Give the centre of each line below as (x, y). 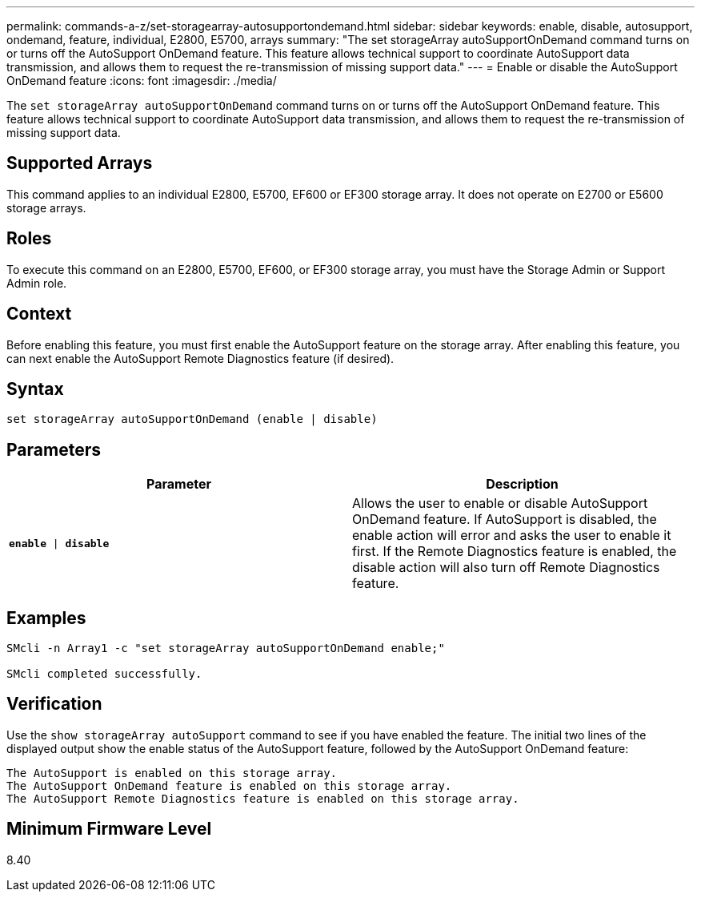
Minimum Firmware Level (109, 829)
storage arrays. (46, 207)
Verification (54, 704)
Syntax (35, 389)
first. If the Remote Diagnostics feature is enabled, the (515, 552)
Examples (46, 618)
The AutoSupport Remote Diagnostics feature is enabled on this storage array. (263, 798)
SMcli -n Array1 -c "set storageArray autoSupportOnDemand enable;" (226, 648)
